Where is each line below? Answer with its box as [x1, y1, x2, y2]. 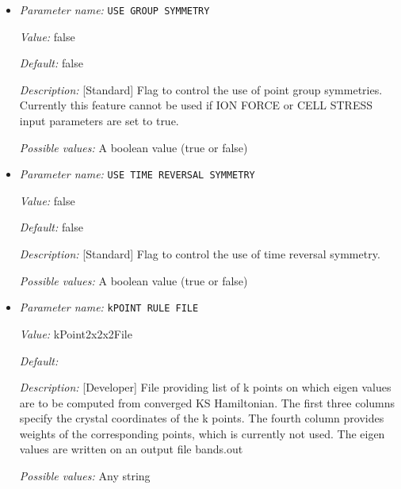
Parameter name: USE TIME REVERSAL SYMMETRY [19, 166, 255, 182]
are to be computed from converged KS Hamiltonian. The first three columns [19, 394, 395, 411]
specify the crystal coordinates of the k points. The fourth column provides [19, 410, 384, 426]
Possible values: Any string [19, 468, 151, 484]
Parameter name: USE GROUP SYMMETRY [19, 2, 210, 17]
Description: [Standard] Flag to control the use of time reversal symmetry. [19, 246, 380, 262]
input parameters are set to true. [19, 113, 179, 129]
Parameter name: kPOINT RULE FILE [19, 299, 199, 315]
